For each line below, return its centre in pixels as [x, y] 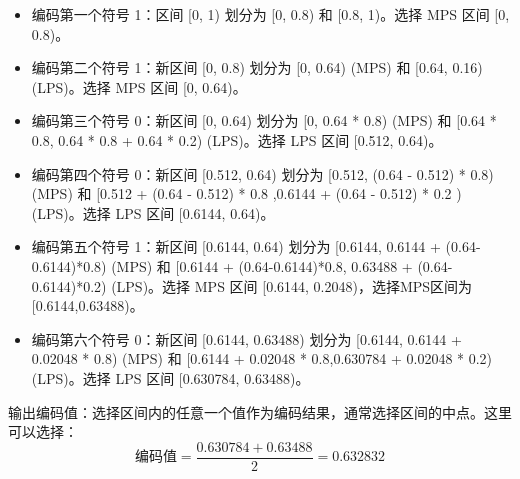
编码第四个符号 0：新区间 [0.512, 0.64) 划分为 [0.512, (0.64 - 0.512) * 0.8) [262, 173]
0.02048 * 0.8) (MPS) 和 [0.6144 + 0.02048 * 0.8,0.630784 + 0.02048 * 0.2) [262, 358]
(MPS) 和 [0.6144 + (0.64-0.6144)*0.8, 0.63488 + [262, 265]
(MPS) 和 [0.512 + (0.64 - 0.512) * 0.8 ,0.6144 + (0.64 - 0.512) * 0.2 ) [246, 193]
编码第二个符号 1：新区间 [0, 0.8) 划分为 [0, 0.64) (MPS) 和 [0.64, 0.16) [257, 67]
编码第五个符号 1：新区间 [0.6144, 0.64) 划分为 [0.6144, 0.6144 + [236, 246]
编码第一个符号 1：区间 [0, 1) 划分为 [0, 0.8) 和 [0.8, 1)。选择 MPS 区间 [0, [270, 14]
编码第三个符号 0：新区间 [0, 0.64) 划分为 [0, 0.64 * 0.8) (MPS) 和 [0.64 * [264, 120]
